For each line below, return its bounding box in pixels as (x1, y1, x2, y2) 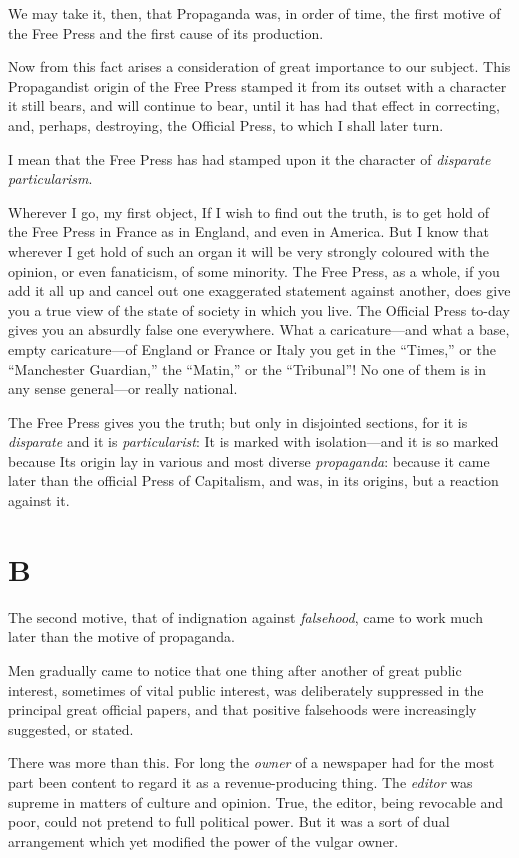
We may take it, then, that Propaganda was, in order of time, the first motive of (8, 3, 501, 23)
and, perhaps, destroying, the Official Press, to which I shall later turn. (8, 114, 444, 135)
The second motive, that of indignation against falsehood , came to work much (8, 606, 483, 627)
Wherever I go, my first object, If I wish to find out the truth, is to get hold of (8, 201, 490, 222)
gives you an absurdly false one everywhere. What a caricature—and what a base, (8, 319, 510, 340)
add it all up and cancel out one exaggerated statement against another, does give (8, 280, 511, 301)
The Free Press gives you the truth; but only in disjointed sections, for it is (8, 411, 468, 432)
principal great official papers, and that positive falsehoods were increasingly (8, 699, 477, 720)
